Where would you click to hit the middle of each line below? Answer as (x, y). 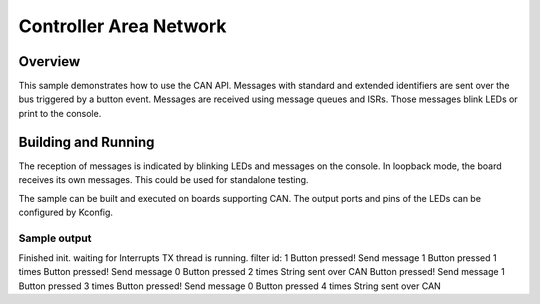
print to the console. (60, 113)
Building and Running (86, 141)
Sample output (55, 238)
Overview (49, 61)
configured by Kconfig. (66, 212)
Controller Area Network (122, 26)
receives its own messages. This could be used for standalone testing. (163, 180)
